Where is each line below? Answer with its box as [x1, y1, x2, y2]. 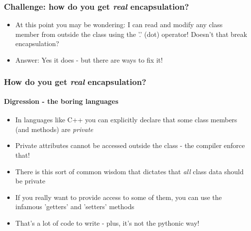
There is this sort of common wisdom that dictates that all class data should [15, 166, 244, 176]
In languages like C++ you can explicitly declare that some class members [15, 115, 237, 125]
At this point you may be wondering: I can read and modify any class [15, 19, 223, 30]
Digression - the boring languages [4, 96, 118, 106]
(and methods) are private [15, 124, 93, 134]
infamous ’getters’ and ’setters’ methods [15, 201, 134, 212]
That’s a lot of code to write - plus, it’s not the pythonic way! [15, 217, 200, 228]
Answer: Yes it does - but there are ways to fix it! [15, 55, 163, 65]
